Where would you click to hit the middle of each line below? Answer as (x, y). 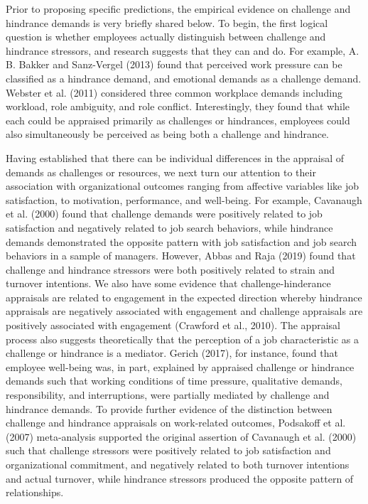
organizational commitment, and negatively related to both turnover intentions (178, 464)
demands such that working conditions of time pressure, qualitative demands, (174, 381)
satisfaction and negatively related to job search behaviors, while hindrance (169, 227)
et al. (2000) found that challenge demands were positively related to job (164, 214)
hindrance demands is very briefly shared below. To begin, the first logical (167, 22)
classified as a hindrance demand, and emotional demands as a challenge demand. (184, 78)
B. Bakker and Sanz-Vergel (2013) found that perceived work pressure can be (174, 64)
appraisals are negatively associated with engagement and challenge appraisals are (184, 311)
